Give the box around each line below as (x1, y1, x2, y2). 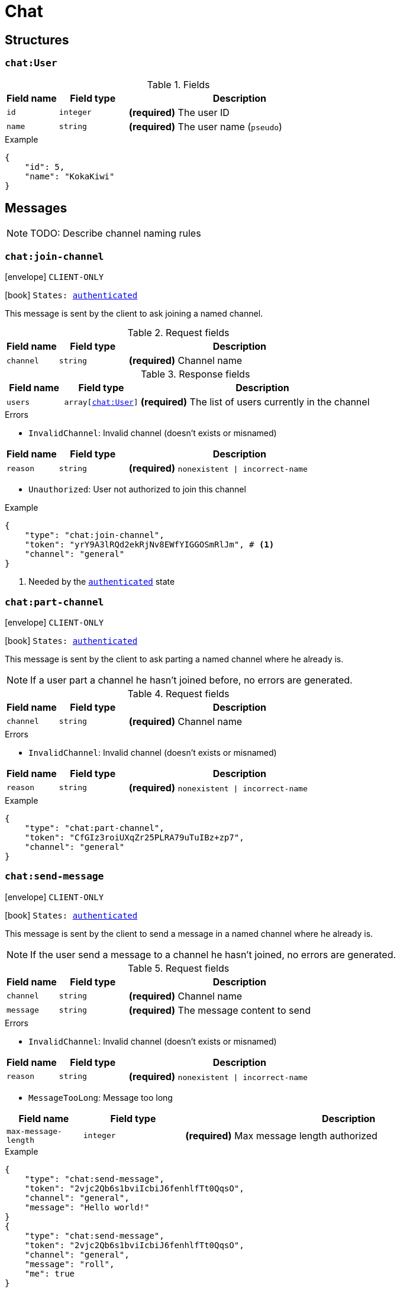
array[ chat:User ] (64, 397, 138, 407)
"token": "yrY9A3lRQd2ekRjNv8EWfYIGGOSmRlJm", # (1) (24, 540, 275, 550)
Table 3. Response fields (140, 368, 250, 381)
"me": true (24, 1268, 75, 1278)
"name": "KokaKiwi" (24, 171, 115, 181)
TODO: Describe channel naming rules (30, 227, 201, 240)
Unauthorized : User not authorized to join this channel (28, 484, 246, 495)
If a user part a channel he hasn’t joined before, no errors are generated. (30, 673, 353, 686)
